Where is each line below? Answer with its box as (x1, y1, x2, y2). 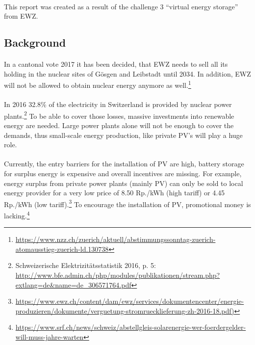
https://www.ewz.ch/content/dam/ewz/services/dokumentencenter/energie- (15, 296, 244, 306)
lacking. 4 (4, 209, 30, 220)
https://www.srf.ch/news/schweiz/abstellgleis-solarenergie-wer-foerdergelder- (15, 322, 246, 332)
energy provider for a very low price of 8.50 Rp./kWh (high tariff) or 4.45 (4, 187, 225, 198)
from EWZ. (4, 11, 38, 21)
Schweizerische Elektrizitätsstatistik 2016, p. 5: (15, 260, 156, 270)
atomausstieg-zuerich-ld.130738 (15, 243, 109, 254)
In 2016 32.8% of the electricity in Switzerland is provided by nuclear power (4, 99, 232, 109)
